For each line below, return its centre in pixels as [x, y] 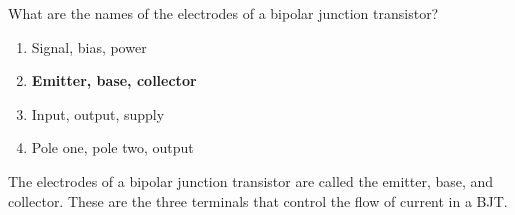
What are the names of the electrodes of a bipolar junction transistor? [223, 13]
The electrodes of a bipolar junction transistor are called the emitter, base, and [251, 180]
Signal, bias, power [89, 46]
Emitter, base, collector [114, 80]
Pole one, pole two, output [112, 147]
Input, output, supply [98, 113]
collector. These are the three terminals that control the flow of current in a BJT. [258, 200]
